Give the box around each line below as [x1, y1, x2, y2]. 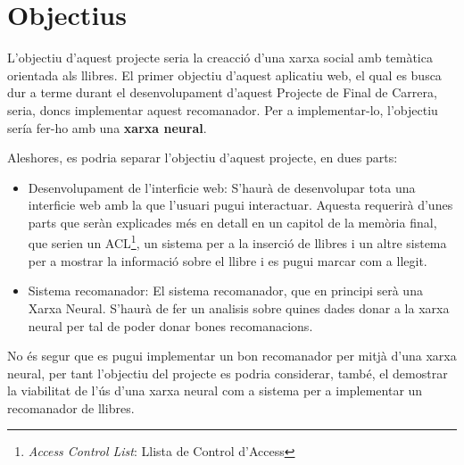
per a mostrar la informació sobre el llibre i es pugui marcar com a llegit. [28, 251, 427, 270]
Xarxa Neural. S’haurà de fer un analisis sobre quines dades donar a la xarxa [28, 298, 450, 317]
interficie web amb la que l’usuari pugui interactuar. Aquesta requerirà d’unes [28, 195, 453, 214]
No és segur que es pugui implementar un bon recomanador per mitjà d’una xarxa [7, 346, 457, 365]
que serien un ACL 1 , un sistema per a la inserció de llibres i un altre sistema [28, 231, 447, 253]
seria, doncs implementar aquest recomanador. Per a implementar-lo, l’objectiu [7, 100, 438, 119]
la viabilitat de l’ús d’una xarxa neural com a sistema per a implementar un [7, 381, 423, 400]
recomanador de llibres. [7, 398, 135, 417]
